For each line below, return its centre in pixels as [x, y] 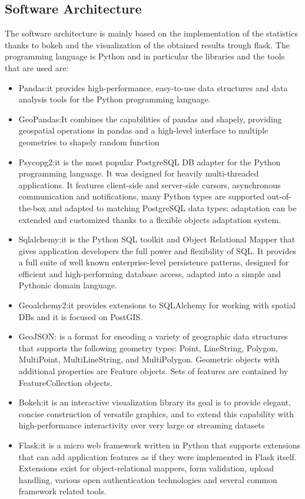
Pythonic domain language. [68, 285]
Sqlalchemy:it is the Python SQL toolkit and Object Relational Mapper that [157, 239]
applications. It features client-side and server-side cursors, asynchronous [150, 184]
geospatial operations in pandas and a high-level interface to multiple [143, 130]
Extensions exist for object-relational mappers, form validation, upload [146, 468]
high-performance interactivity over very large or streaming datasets [142, 425]
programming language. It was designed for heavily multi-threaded [139, 173]
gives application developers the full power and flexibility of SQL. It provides [157, 250]
